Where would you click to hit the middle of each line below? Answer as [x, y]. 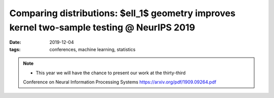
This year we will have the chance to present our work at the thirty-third [111, 73]
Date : [15, 42]
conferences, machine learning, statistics [92, 49]
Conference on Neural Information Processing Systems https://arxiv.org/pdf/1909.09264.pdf [120, 82]
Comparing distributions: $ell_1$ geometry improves [123, 13]
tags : [15, 49]
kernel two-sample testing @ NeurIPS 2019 [102, 27]
